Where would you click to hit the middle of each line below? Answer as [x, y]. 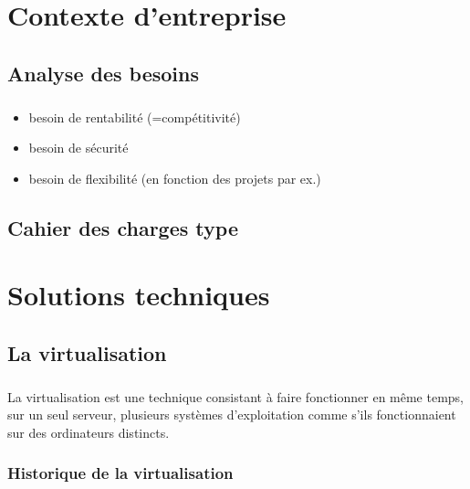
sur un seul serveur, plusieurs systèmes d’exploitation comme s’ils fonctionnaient [232, 415]
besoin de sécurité [78, 148]
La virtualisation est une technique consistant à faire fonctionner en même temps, [236, 396]
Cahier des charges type [123, 227]
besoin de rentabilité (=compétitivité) [135, 117]
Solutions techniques [139, 295]
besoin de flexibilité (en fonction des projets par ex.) [175, 178]
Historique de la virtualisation [120, 473]
